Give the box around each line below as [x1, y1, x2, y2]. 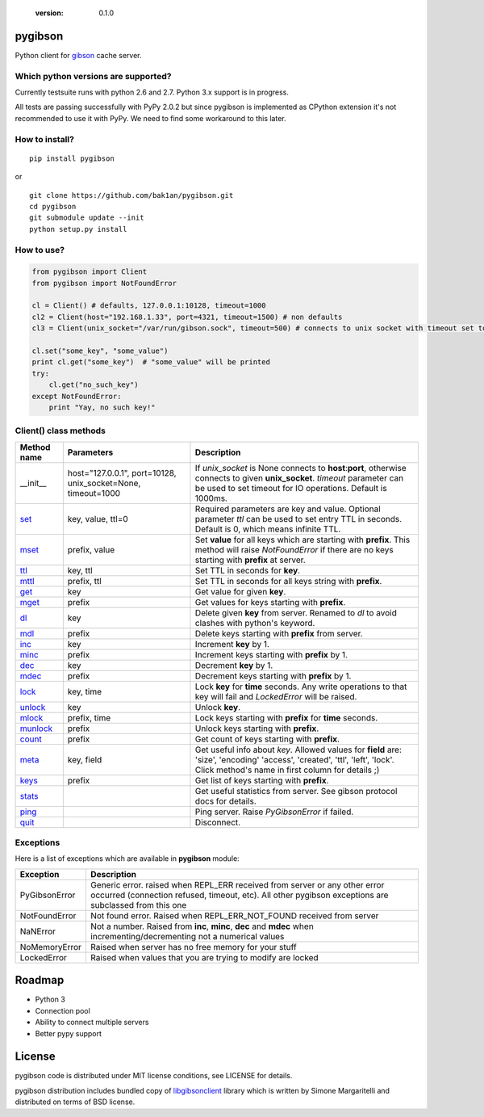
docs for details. [194, 796, 257, 807]
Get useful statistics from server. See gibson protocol [194, 785, 398, 796]
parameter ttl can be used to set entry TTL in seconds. [194, 513, 403, 524]
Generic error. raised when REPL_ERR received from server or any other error [90, 879, 385, 890]
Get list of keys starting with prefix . [194, 775, 329, 786]
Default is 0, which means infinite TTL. [194, 523, 341, 535]
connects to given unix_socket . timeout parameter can [194, 472, 403, 484]
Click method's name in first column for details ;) [194, 764, 380, 775]
